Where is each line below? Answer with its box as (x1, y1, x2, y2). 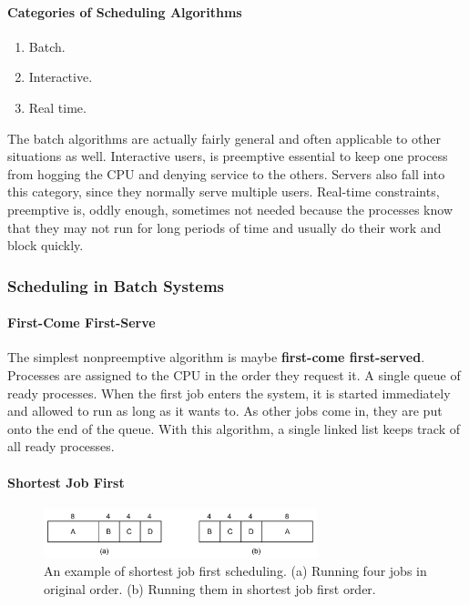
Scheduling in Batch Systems (7, 274, 225, 297)
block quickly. (7, 236, 84, 255)
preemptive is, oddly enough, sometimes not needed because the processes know (7, 199, 454, 218)
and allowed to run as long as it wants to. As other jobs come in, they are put (7, 401, 443, 420)
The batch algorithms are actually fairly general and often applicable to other (7, 128, 441, 147)
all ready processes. (7, 437, 115, 456)
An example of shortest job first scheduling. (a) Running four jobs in (44, 561, 427, 580)
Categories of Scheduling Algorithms (7, 2, 242, 21)
